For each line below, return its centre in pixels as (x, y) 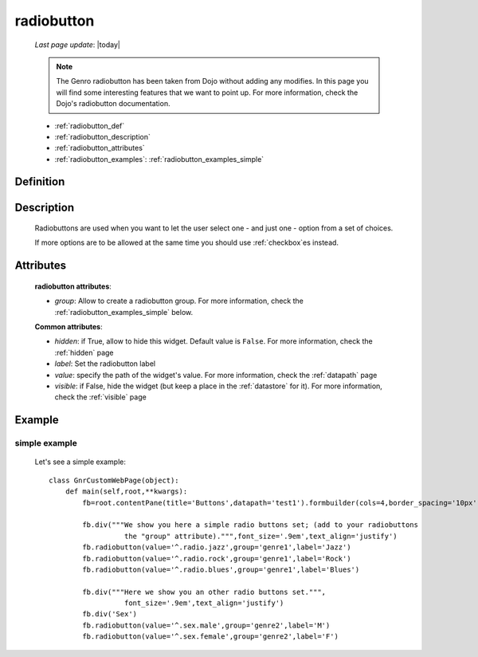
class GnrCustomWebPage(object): (114, 480)
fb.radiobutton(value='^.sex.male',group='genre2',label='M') (206, 625)
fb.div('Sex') (110, 614)
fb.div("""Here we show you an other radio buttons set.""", (204, 592)
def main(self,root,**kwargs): (126, 492)
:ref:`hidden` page (84, 352)
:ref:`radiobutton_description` (103, 136)
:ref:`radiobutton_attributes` (100, 148)
